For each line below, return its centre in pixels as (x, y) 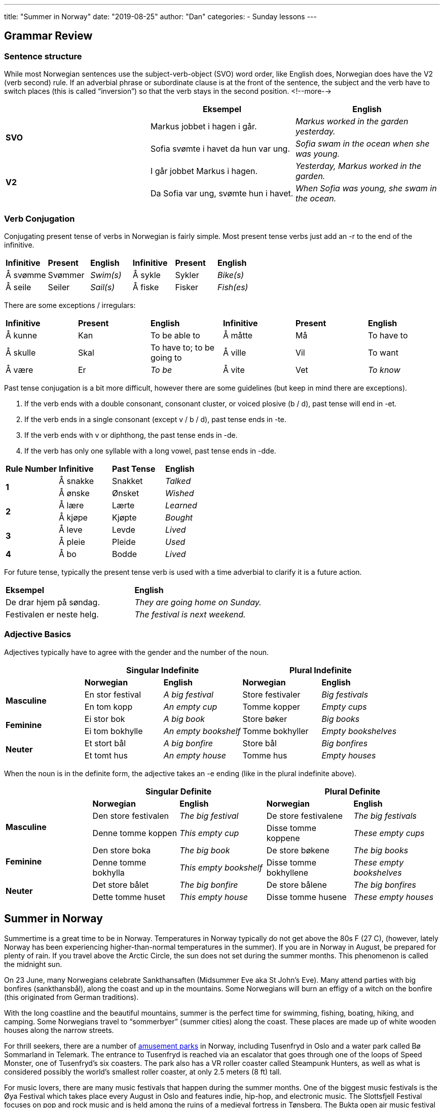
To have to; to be (182, 347)
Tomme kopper (271, 706)
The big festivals (385, 816)
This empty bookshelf (221, 867)
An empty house (195, 755)
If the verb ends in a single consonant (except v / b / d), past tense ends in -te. (155, 419)
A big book (184, 719)
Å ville (234, 352)
